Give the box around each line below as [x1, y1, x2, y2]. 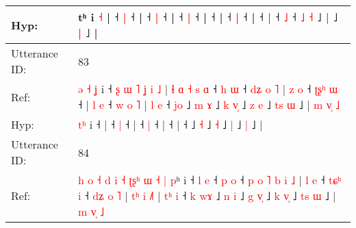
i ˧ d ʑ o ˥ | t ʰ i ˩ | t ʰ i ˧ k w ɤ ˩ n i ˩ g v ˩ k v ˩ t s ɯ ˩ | [77, 188, 336, 203]
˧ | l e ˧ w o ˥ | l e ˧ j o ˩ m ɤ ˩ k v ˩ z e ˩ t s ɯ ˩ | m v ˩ [77, 97, 340, 112]
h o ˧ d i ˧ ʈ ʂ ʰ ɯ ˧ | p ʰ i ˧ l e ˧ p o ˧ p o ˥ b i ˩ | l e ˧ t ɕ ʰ [77, 172, 342, 188]
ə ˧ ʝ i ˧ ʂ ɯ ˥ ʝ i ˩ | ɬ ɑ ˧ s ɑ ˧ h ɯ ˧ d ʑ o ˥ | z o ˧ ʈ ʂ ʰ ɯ [77, 81, 338, 97]
